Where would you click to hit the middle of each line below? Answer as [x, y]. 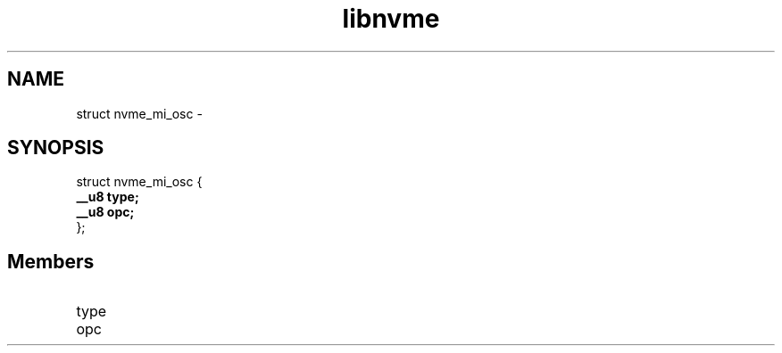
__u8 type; [108, 197]
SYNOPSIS [56, 148]
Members [51, 261]
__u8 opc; [105, 212]
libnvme [391, 19]
